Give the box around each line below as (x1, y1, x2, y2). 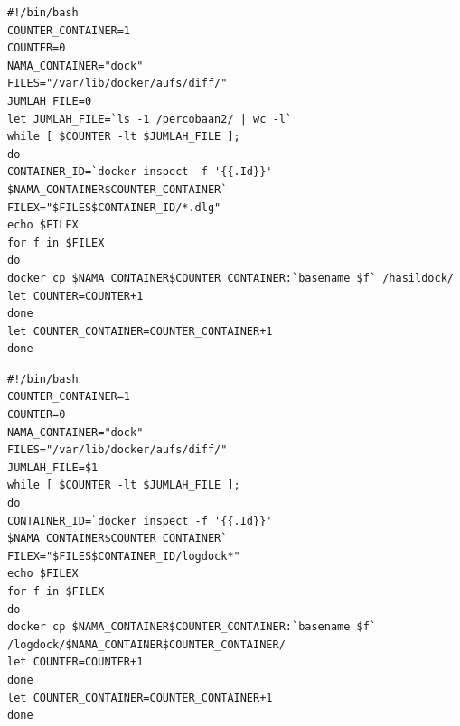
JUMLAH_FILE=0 (7, 94, 92, 107)
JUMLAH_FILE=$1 (7, 461, 99, 474)
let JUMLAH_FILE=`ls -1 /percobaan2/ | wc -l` (7, 112, 292, 126)
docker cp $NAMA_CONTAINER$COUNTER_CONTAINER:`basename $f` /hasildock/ (7, 271, 454, 284)
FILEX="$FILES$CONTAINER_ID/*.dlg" (7, 200, 221, 214)
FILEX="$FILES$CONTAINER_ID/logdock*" (7, 549, 240, 563)
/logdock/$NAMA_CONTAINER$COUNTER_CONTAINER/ (7, 638, 286, 651)
